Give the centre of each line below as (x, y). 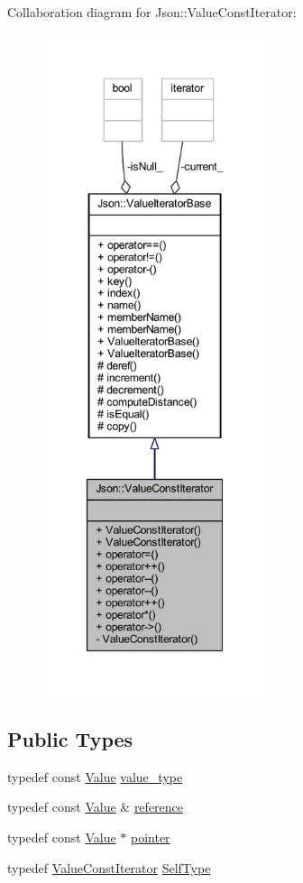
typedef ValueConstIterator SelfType (109, 867)
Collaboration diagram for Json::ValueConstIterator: (152, 12)
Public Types (70, 738)
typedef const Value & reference (95, 807)
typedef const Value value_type (95, 776)
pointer (151, 837)
